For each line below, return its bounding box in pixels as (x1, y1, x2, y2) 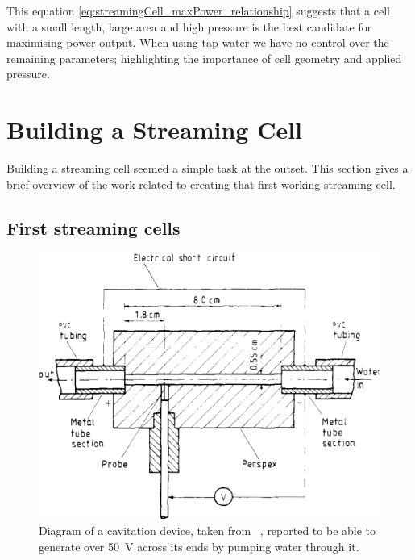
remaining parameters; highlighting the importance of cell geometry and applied (6, 49, 402, 66)
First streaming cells (6, 215, 181, 240)
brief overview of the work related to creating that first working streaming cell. (6, 175, 396, 192)
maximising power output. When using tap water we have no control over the (6, 34, 389, 51)
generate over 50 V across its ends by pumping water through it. (39, 537, 359, 554)
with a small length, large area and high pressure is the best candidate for (6, 18, 372, 35)
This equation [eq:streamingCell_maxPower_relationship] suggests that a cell (6, 2, 391, 19)
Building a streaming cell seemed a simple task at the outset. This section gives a (6, 160, 409, 177)
